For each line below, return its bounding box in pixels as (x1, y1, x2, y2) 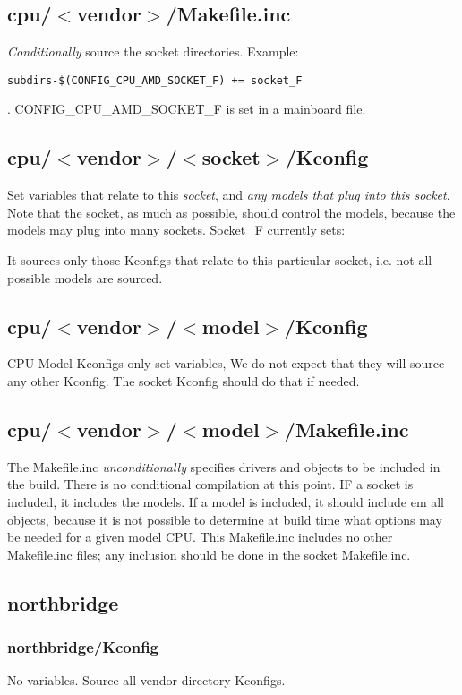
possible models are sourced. (7, 268, 163, 287)
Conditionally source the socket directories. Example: (7, 42, 299, 61)
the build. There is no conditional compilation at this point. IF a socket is (7, 475, 414, 493)
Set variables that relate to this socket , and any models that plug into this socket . (7, 185, 450, 204)
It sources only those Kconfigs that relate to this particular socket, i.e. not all (7, 251, 432, 270)
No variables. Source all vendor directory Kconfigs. (7, 671, 286, 690)
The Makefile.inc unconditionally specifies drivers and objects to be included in (7, 457, 441, 476)
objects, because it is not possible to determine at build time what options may (7, 510, 442, 528)
